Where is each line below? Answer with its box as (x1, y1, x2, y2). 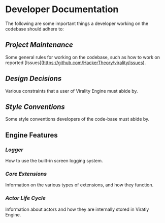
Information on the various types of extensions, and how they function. (5, 182, 154, 188)
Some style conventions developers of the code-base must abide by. (5, 116, 150, 122)
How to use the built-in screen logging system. (5, 158, 103, 164)
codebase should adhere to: (5, 25, 64, 32)
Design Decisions (5, 74, 62, 83)
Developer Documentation (5, 4, 119, 15)
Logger (5, 146, 24, 153)
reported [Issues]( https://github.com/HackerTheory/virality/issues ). (5, 60, 146, 66)
